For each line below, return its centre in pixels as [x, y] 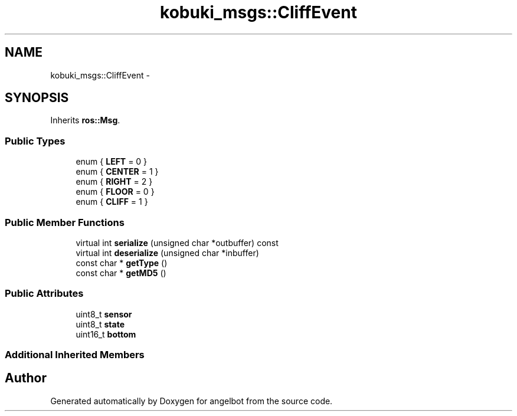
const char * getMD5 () [121, 273]
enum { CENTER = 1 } [117, 172]
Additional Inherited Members [75, 355]
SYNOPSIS [37, 98]
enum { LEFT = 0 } [112, 162]
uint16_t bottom [106, 334]
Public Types [35, 141]
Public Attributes [44, 294]
